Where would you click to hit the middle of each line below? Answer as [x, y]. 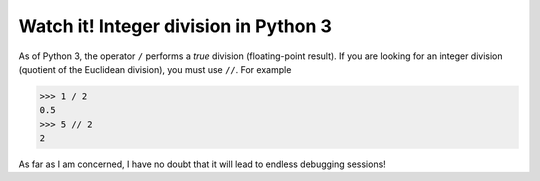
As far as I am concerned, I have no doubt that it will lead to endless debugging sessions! [202, 164]
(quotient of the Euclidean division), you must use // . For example [155, 69]
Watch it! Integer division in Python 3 [175, 26]
